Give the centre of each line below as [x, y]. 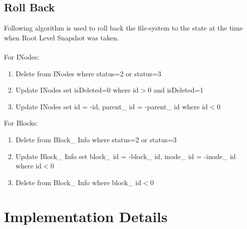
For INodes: [22, 56]
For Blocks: [21, 123]
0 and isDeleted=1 [176, 90]
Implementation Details [86, 216]
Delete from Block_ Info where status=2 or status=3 [96, 139]
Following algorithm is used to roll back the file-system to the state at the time [123, 28]
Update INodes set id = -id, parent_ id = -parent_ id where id [112, 106]
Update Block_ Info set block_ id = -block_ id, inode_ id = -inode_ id [126, 156]
